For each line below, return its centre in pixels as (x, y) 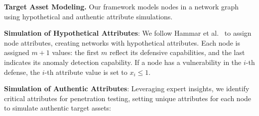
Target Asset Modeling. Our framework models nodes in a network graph (121, 6)
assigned (17, 52)
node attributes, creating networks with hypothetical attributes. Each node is (122, 42)
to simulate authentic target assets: (58, 108)
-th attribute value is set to (86, 72)
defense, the (22, 72)
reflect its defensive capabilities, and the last (177, 52)
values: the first (75, 52)
